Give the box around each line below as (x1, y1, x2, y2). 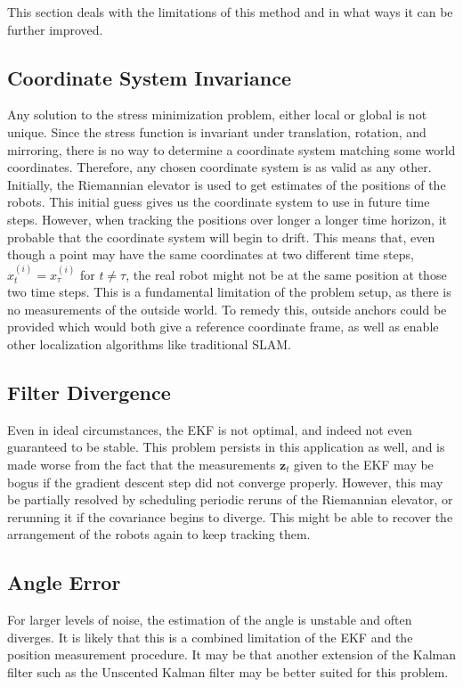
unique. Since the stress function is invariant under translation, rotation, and (7, 122, 426, 141)
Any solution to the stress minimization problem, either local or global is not (7, 105, 427, 124)
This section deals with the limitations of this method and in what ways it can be (7, 3, 453, 20)
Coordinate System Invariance (7, 63, 291, 91)
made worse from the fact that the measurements (7, 454, 276, 473)
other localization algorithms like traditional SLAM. (7, 334, 291, 353)
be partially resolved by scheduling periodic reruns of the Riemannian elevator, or (7, 490, 453, 509)
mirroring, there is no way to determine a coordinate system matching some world (7, 140, 456, 159)
